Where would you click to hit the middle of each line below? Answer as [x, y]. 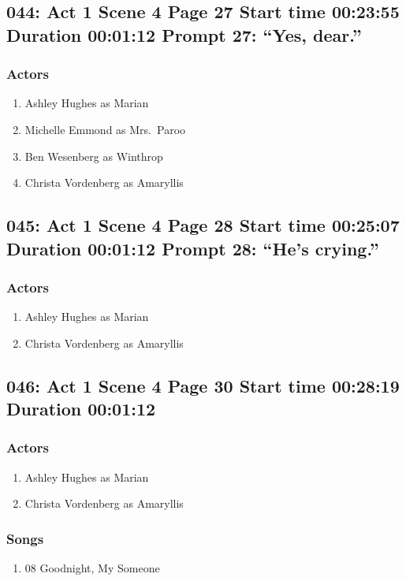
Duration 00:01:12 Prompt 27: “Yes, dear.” [184, 34]
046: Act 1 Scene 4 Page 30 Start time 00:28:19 [203, 385]
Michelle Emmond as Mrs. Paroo [105, 129]
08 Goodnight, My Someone [92, 568]
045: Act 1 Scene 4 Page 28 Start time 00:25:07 [203, 225]
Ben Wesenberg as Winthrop [94, 156]
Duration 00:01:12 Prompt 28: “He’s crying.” [193, 248]
